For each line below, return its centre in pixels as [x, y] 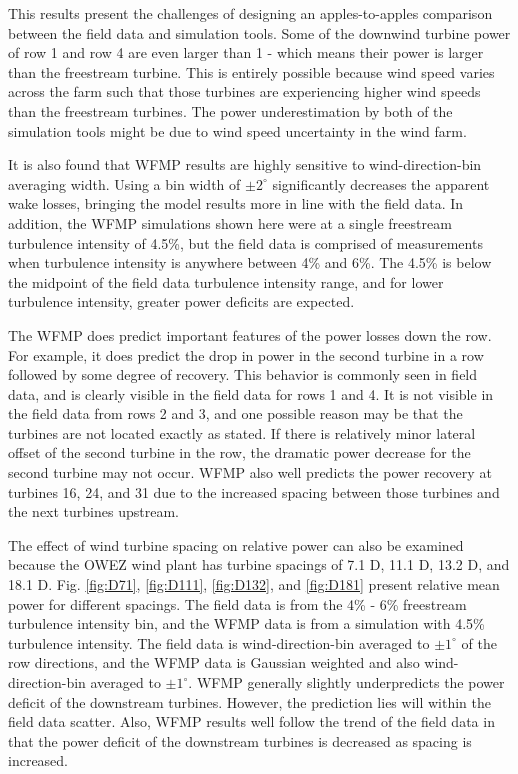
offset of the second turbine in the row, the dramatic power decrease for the [239, 452]
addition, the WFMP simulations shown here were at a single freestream [230, 222]
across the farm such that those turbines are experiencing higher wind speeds [244, 91]
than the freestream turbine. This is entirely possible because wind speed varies [251, 71]
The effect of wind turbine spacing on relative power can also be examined [236, 544]
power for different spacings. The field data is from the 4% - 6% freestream [237, 603]
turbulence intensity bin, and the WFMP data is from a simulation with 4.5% [246, 623]
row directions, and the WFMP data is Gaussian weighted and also [214, 662]
